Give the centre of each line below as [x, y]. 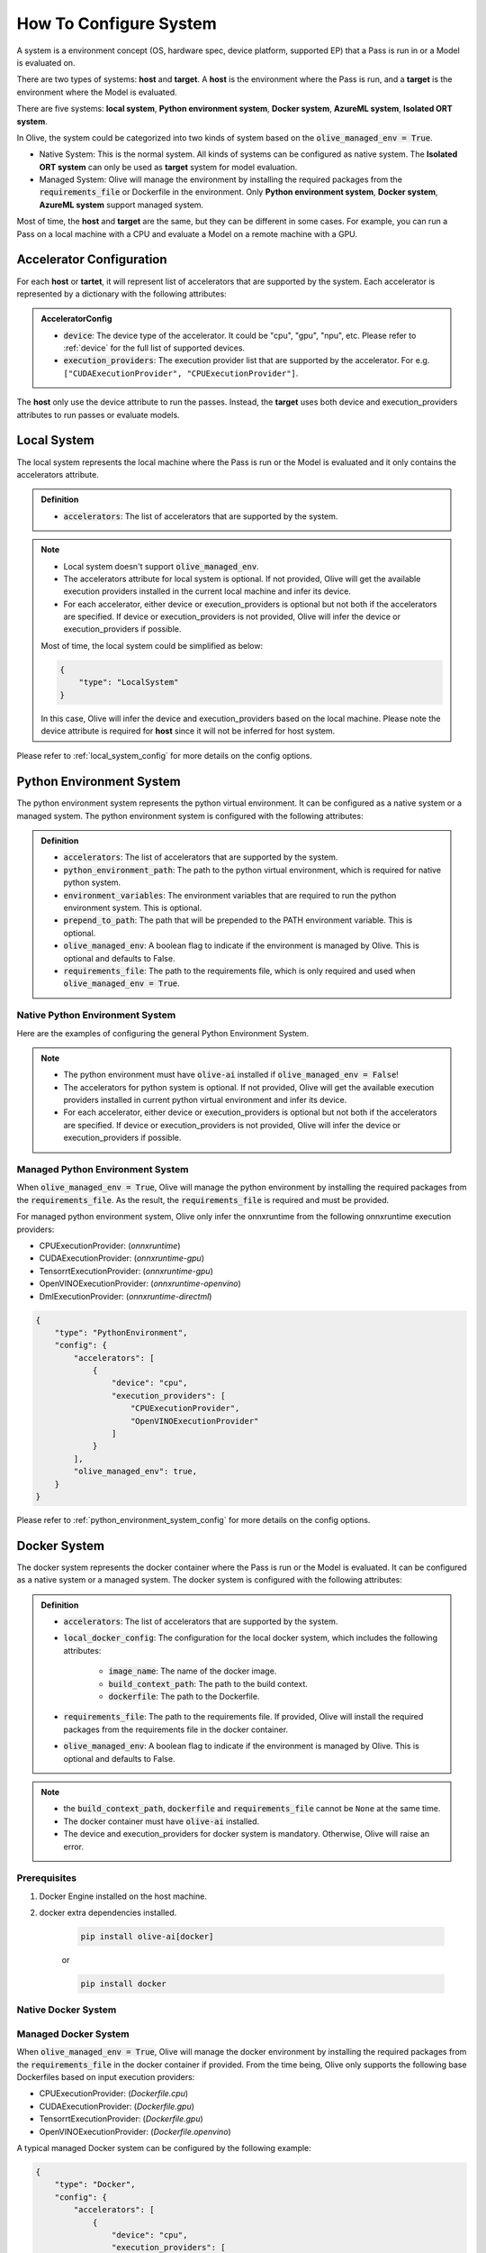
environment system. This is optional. [133, 908]
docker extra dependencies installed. [108, 1913]
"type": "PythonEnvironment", [121, 1332]
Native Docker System [67, 2010]
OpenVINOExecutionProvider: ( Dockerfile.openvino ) [135, 2131]
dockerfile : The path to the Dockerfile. [184, 1696]
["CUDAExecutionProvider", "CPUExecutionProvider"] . [181, 373]
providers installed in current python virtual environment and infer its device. [205, 1100]
